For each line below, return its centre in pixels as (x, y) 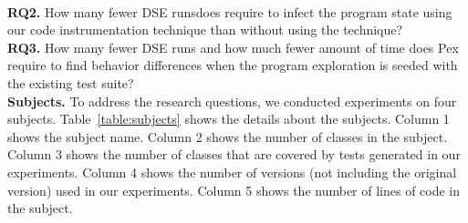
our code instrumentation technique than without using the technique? (205, 30)
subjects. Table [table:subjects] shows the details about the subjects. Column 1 (229, 119)
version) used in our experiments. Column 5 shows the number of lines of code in (234, 190)
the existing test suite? (71, 82)
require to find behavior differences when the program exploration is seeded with (233, 65)
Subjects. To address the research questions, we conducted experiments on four (232, 101)
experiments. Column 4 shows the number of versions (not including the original (232, 172)
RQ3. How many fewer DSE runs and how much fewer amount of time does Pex (233, 47)
